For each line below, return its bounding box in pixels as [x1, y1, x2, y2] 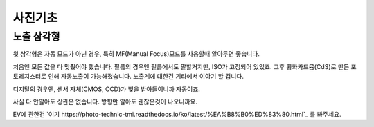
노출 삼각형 [12, 30, 60, 43]
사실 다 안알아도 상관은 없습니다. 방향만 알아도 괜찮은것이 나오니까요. [12, 97, 197, 106]
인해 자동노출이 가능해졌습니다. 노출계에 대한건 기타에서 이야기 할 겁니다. [48, 72, 244, 81]
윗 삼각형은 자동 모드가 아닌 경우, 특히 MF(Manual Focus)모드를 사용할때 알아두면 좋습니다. [12, 50, 260, 58]
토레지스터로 [12, 72, 47, 81]
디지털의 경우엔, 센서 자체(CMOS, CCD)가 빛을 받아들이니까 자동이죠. [12, 85, 201, 93]
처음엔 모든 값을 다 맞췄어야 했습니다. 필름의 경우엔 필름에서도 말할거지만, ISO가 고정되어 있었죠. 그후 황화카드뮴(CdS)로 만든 [12, 62, 350, 70]
